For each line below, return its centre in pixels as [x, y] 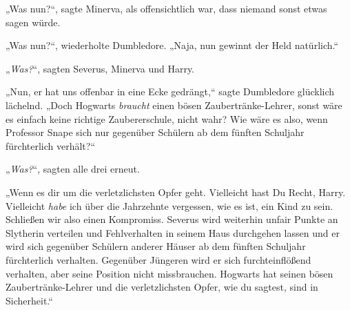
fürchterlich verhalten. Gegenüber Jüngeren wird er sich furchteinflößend [158, 259]
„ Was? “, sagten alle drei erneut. [73, 169]
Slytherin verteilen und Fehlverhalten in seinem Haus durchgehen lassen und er [173, 232]
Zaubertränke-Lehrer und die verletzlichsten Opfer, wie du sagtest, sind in [162, 287]
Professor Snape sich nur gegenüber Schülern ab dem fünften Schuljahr [155, 132]
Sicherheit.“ [29, 300]
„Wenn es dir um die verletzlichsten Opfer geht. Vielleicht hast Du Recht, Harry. [176, 192]
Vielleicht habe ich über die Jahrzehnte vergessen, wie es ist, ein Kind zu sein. [169, 205]
